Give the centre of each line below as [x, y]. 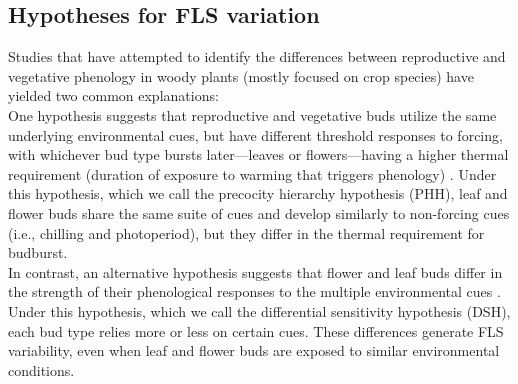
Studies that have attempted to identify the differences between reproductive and [257, 56]
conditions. [41, 369]
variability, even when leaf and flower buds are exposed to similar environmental [254, 350]
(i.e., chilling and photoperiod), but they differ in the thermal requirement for [246, 232]
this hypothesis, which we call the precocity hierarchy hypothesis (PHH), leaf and [258, 193]
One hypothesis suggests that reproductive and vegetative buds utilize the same [252, 114]
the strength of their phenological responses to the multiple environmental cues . [254, 291]
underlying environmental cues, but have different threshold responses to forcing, [255, 134]
